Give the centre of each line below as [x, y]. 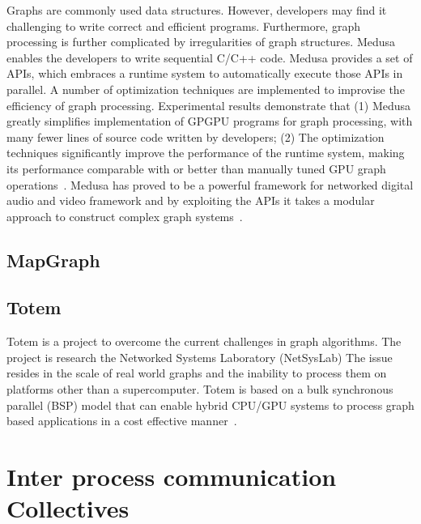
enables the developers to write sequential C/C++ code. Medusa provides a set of [210, 57]
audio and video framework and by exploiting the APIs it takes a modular [191, 200]
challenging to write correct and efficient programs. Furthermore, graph [183, 26]
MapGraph [53, 260]
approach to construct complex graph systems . [125, 216]
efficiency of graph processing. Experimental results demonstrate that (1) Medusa [209, 105]
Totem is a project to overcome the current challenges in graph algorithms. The [204, 341]
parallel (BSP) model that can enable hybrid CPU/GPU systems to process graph [210, 405]
